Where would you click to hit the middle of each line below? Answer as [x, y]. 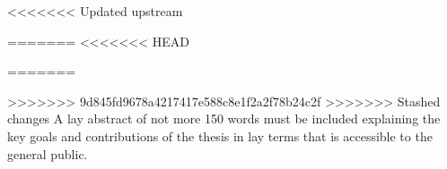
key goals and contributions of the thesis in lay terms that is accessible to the [220, 135]
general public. [48, 153]
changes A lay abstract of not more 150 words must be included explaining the [224, 118]
